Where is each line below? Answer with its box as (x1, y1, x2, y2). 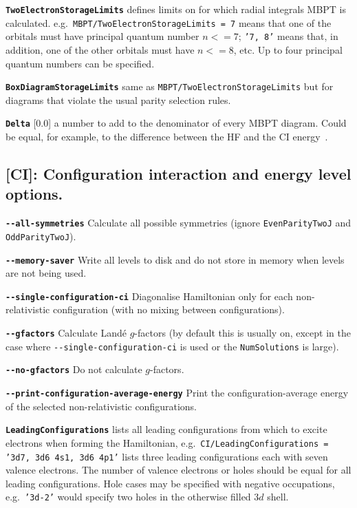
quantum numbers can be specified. (6, 56, 155, 70)
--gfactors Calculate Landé (6, 326, 127, 340)
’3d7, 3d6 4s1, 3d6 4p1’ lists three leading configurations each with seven (6, 449, 328, 463)
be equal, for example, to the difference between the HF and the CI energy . (6, 129, 328, 144)
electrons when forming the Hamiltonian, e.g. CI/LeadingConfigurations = (6, 435, 329, 449)
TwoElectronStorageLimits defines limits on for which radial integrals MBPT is (6, 2, 347, 16)
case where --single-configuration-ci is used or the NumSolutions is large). (6, 339, 339, 353)
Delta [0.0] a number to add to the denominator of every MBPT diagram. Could (6, 116, 347, 130)
